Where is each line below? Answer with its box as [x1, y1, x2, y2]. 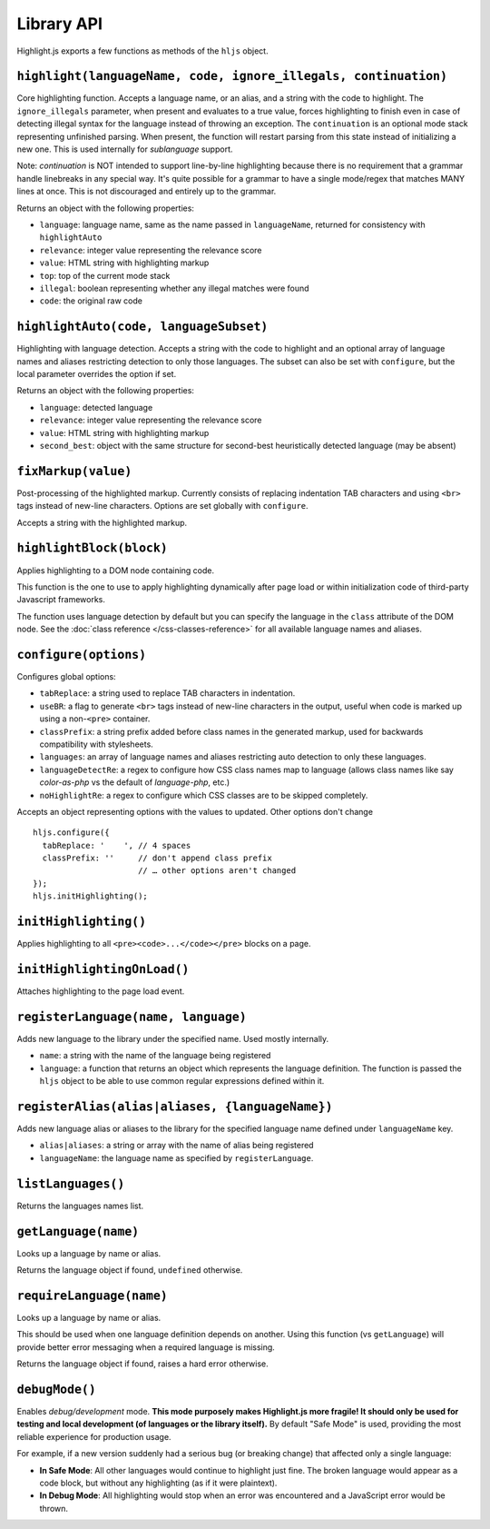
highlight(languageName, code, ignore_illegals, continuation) [16, 69, 448, 84]
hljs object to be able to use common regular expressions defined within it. [39, 1076, 325, 1087]
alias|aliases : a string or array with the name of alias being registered [39, 1140, 314, 1151]
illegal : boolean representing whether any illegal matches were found [39, 283, 309, 293]
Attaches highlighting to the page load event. [16, 986, 185, 997]
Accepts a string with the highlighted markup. [16, 517, 188, 528]
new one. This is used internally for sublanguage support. [16, 144, 233, 154]
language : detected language [39, 402, 153, 412]
